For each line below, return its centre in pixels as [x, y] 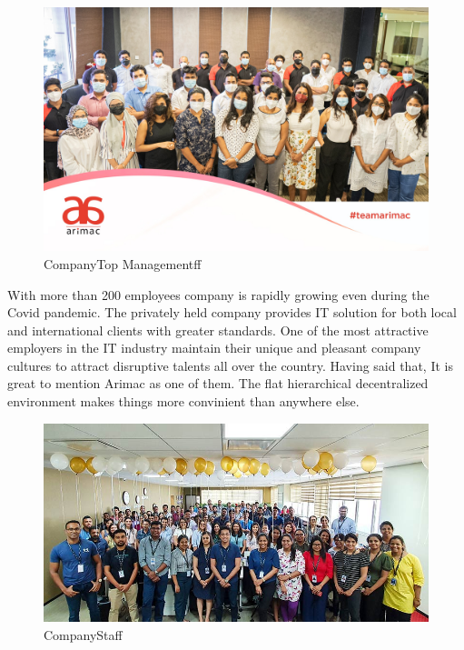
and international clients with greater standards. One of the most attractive [218, 330]
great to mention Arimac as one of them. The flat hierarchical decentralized [218, 383]
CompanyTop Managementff [123, 263]
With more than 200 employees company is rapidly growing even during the [218, 294]
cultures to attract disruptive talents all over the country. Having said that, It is [230, 365]
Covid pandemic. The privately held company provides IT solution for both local [232, 312]
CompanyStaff [83, 634]
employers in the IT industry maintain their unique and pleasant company [214, 348]
